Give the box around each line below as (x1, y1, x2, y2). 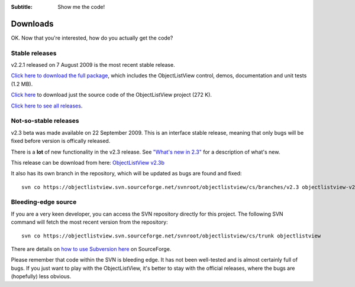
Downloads (11, 18, 54, 29)
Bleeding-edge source (11, 198, 77, 206)
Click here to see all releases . (11, 102, 83, 109)
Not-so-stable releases (11, 117, 79, 125)
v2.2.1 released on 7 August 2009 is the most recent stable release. (11, 61, 175, 69)
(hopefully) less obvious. (11, 273, 72, 280)
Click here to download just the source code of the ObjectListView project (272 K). (11, 92, 212, 99)
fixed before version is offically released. (11, 138, 111, 145)
